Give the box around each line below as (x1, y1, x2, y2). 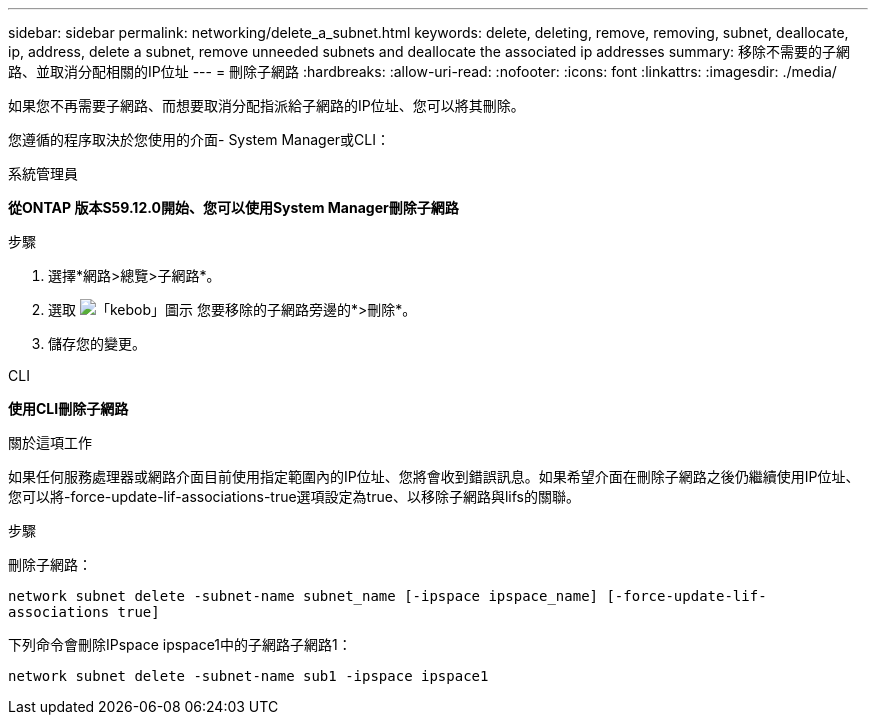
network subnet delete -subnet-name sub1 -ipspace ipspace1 (8, 668, 489, 684)
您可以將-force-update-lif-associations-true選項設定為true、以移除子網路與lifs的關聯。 (8, 488, 580, 505)
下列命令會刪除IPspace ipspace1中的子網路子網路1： (8, 636, 352, 653)
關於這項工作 (8, 434, 92, 451)
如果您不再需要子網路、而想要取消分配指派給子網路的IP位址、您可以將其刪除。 (8, 97, 525, 114)
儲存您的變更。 (48, 335, 146, 352)
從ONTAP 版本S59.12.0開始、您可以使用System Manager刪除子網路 (8, 199, 459, 216)
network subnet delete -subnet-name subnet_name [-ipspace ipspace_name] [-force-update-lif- (8, 588, 767, 604)
